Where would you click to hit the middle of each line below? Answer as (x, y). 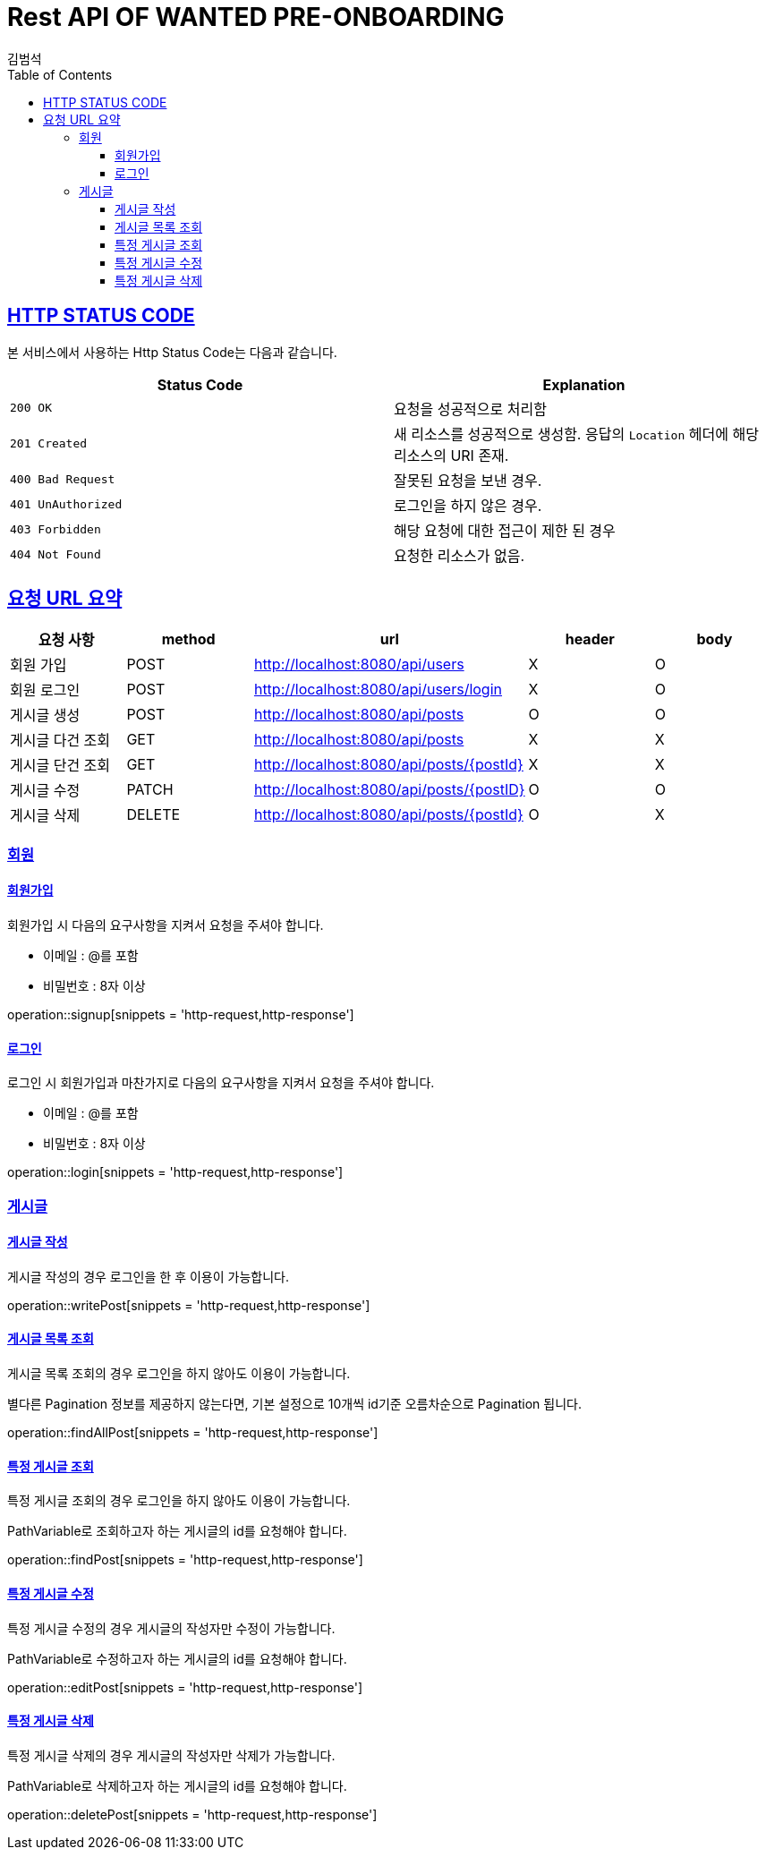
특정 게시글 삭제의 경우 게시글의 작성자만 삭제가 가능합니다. (171, 1755)
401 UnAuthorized (66, 505)
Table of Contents (60, 74)
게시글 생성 (45, 716)
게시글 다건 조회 (60, 741)
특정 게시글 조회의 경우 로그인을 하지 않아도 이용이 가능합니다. (179, 1501)
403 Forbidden (55, 530)
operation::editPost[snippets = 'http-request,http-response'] (185, 1687)
